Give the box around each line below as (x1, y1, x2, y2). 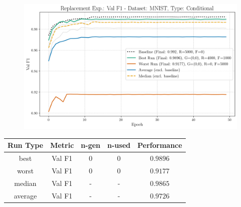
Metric (50, 140, 74, 150)
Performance (137, 140, 182, 150)
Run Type (8, 140, 43, 150)
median (14, 177, 37, 188)
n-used (107, 140, 131, 150)
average (14, 190, 37, 200)
